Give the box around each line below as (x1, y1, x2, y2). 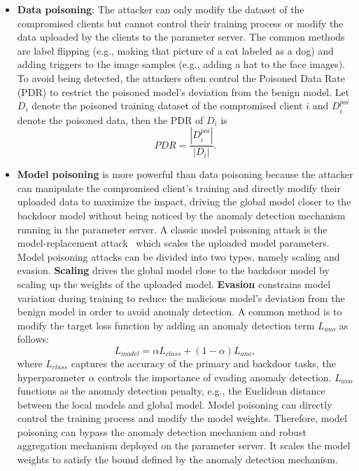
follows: (17, 332, 49, 346)
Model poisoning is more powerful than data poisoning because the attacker (17, 167, 353, 182)
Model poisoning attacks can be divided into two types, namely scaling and (17, 249, 340, 264)
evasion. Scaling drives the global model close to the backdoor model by (17, 263, 330, 278)
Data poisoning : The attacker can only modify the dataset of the (17, 2, 304, 16)
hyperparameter (17, 369, 85, 384)
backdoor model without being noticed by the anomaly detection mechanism (17, 207, 346, 222)
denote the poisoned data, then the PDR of (17, 112, 204, 127)
